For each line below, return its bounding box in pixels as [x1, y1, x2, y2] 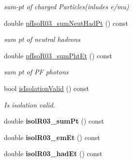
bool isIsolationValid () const [4, 83, 89, 93]
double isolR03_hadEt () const [4, 148, 103, 159]
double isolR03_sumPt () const [4, 116, 104, 126]
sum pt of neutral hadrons [4, 34, 80, 44]
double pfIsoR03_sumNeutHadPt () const [4, 18, 128, 28]
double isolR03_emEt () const [4, 132, 100, 142]
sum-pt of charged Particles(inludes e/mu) [4, 1, 129, 11]
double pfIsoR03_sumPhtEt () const [4, 50, 113, 60]
